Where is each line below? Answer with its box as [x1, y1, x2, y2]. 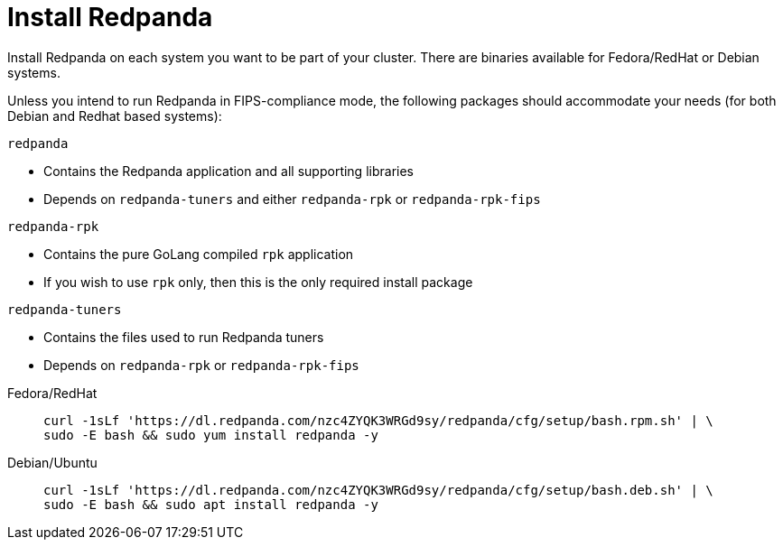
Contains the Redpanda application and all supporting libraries [43, 162, 414, 179]
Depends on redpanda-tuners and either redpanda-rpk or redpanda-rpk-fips [43, 190, 541, 207]
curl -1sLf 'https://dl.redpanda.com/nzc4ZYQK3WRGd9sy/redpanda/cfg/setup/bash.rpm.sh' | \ [43, 413, 713, 428]
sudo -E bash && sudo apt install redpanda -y [43, 496, 378, 512]
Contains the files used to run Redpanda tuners [43, 329, 324, 345]
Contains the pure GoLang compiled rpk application [43, 246, 354, 262]
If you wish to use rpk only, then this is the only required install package [43, 273, 473, 290]
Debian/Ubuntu [7, 454, 98, 470]
